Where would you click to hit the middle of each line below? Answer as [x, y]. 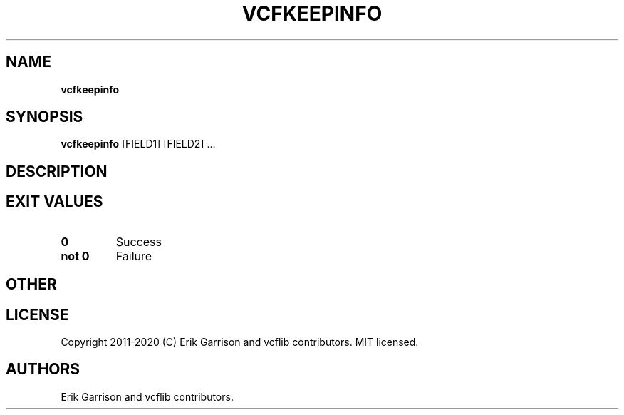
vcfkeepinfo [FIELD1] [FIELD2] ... [138, 144]
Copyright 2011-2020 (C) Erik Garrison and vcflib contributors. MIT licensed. [240, 342]
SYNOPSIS [45, 117]
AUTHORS [43, 369]
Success [139, 241]
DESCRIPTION [57, 171]
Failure [134, 256]
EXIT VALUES [54, 202]
